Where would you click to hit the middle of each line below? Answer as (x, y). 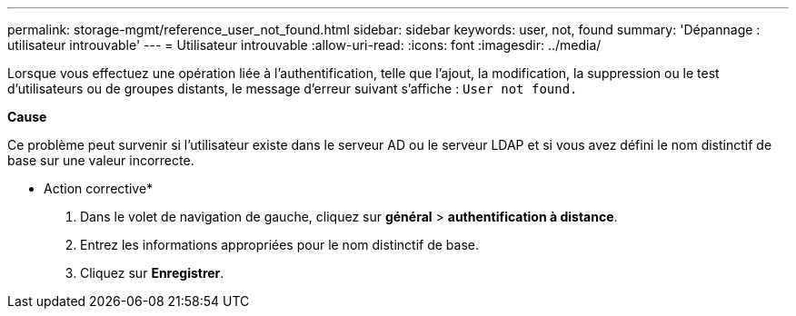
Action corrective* (99, 188)
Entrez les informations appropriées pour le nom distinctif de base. (279, 245)
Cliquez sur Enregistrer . (152, 273)
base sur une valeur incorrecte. (101, 160)
